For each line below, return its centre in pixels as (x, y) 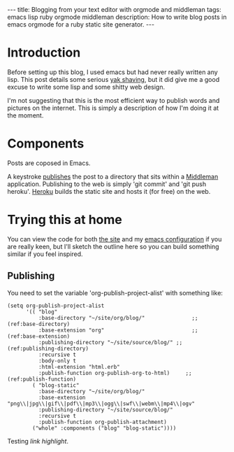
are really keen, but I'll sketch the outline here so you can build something (113, 246)
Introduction (44, 53)
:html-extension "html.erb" (79, 367)
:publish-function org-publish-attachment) (103, 422)
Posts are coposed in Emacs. (49, 163)
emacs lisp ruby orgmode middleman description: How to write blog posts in (117, 17)
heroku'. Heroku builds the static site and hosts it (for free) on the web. (109, 191)
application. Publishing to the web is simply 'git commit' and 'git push (107, 184)
